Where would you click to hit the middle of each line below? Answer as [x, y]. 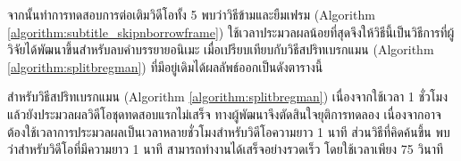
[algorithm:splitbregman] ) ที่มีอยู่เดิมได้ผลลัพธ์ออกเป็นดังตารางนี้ [165, 66]
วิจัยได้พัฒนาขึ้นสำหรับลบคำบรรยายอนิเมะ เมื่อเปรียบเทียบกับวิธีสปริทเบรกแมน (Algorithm [221, 49]
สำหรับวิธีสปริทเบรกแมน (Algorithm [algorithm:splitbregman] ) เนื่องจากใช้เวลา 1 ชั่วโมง [228, 97]
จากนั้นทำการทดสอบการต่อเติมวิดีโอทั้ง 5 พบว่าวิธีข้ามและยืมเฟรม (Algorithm [191, 14]
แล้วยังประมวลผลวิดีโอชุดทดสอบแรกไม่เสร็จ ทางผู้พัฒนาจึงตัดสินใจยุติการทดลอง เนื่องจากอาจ [224, 113]
